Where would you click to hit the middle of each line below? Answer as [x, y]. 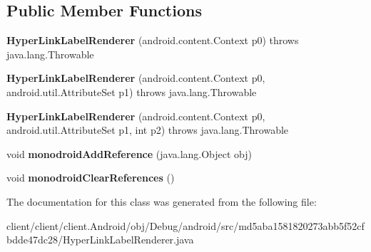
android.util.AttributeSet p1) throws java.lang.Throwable [132, 91]
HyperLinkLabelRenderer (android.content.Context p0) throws [153, 40]
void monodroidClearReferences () [91, 178]
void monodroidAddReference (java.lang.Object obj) [129, 153]
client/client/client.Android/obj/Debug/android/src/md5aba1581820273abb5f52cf [185, 225]
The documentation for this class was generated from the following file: [162, 201]
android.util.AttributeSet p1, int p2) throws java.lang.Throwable [148, 130]
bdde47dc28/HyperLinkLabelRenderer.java [100, 240]
